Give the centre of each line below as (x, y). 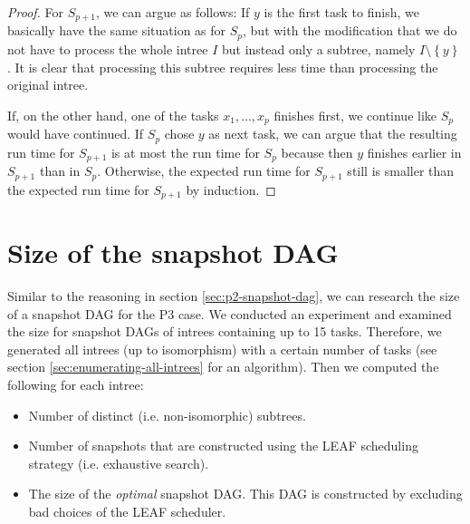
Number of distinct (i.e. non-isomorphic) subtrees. (167, 415)
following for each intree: (76, 385)
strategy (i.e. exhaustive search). (119, 463)
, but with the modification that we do (350, 30)
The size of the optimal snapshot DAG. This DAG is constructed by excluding (245, 494)
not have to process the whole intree (108, 49)
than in (60, 171)
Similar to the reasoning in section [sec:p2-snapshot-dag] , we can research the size (234, 296)
